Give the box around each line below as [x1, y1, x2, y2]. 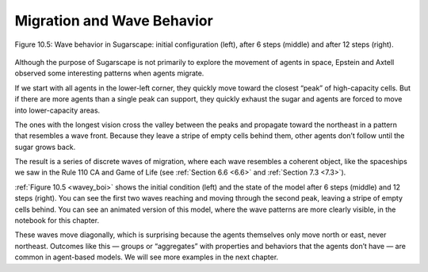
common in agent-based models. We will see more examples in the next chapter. [14, 252, 279, 262]
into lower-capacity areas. [14, 105, 101, 115]
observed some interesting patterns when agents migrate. [14, 68, 204, 79]
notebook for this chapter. [14, 216, 99, 225]
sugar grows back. [14, 142, 76, 151]
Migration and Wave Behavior [14, 12, 213, 29]
